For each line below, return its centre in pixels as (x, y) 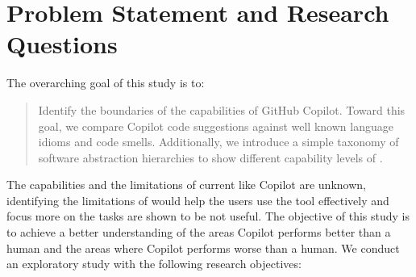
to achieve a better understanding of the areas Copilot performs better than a (199, 232)
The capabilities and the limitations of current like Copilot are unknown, (186, 185)
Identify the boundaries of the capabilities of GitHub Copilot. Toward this (222, 109)
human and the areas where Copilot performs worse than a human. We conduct (203, 248)
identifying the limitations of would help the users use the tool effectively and (198, 200)
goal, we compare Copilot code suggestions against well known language (216, 126)
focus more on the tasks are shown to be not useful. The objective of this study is (208, 216)
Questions (62, 44)
